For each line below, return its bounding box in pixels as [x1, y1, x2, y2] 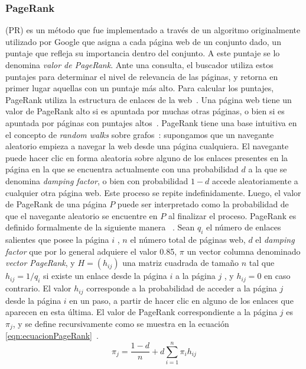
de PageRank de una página [5, 198, 107, 210]
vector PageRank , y [5, 256, 75, 269]
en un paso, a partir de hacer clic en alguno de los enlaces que [69, 294, 294, 306]
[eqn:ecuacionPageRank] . [5, 329, 99, 342]
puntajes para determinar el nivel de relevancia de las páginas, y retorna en [5, 70, 278, 82]
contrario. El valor [5, 282, 71, 294]
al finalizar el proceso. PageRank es [168, 209, 297, 222]
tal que [249, 256, 275, 269]
